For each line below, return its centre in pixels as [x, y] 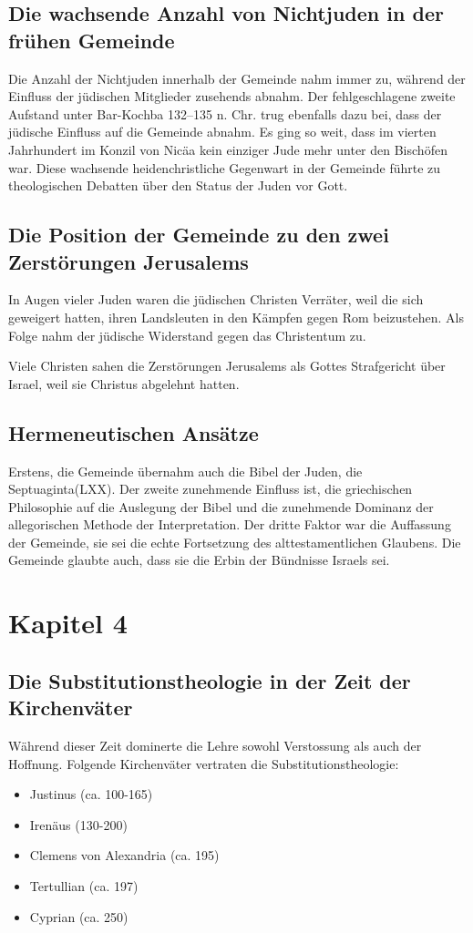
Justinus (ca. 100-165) [91, 794]
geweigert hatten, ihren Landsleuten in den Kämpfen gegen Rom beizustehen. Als [236, 317]
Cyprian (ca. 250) [79, 916]
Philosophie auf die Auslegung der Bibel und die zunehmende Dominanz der [221, 506]
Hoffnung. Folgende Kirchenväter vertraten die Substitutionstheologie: [204, 763]
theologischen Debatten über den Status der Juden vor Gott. [178, 185]
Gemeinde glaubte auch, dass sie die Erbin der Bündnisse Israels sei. [199, 560]
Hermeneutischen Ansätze [134, 432]
